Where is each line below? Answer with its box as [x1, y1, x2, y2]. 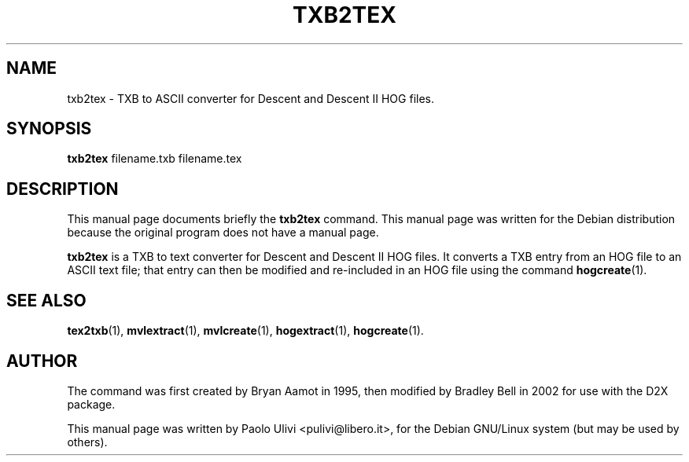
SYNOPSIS [6, 119, 92, 139]
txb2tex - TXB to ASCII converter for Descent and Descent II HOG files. [67, 91, 434, 105]
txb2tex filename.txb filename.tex [67, 152, 242, 166]
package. [67, 397, 116, 411]
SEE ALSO [6, 290, 87, 310]
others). [67, 434, 108, 449]
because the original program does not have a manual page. [67, 225, 379, 240]
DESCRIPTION [6, 178, 119, 199]
